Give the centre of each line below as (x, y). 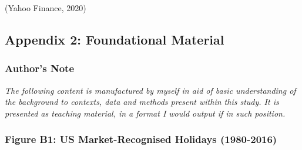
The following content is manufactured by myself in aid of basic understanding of (150, 90)
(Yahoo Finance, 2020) (46, 8)
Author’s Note (40, 68)
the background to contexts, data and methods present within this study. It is (142, 102)
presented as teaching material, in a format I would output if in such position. (145, 113)
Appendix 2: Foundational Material (115, 39)
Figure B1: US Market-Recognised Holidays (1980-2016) (141, 139)
